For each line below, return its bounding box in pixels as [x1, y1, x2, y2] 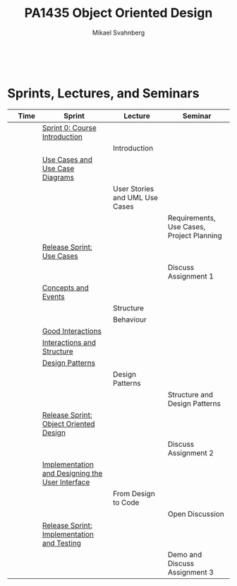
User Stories [112, 184, 154, 194]
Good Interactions [42, 326, 102, 336]
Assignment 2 [167, 447, 214, 457]
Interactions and [42, 337, 97, 347]
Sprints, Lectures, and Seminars [7, 86, 200, 102]
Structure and [167, 389, 214, 399]
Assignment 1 [167, 271, 214, 281]
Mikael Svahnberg [92, 28, 145, 37]
